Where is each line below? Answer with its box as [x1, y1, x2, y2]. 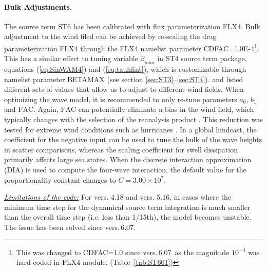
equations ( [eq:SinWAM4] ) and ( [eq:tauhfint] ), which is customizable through [4, 64, 246, 74]
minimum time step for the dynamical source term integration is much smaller [4, 201, 251, 212]
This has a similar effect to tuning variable [4, 53, 138, 64]
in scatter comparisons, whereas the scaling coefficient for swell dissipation [4, 144, 238, 154]
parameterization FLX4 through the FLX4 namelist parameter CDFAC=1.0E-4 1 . [4, 41, 259, 53]
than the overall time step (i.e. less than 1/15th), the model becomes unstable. [4, 211, 252, 222]
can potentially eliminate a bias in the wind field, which [78, 104, 254, 114]
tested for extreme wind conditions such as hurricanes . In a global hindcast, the [4, 124, 257, 134]
